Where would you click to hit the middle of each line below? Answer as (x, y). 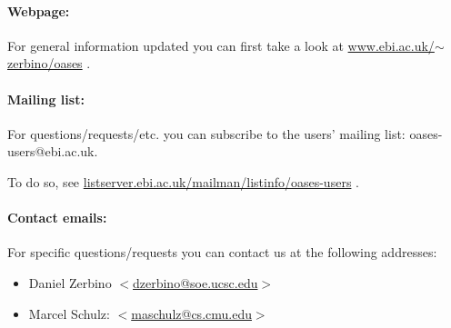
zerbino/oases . (49, 63)
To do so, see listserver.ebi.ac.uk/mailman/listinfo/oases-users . (183, 181)
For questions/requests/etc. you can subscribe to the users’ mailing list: (206, 133)
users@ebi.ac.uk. (53, 151)
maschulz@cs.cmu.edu (191, 313)
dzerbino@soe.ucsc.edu (195, 282)
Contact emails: (57, 218)
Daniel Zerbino (70, 282)
